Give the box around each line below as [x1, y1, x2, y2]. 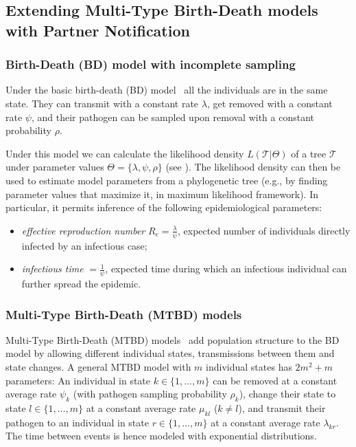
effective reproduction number [21, 223, 145, 237]
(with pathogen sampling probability [73, 386, 227, 401]
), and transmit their [238, 400, 326, 415]
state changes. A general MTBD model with [5, 359, 191, 373]
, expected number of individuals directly [177, 223, 351, 237]
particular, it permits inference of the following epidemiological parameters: [5, 200, 322, 215]
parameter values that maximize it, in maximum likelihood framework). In [5, 186, 319, 201]
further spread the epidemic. [21, 276, 141, 290]
